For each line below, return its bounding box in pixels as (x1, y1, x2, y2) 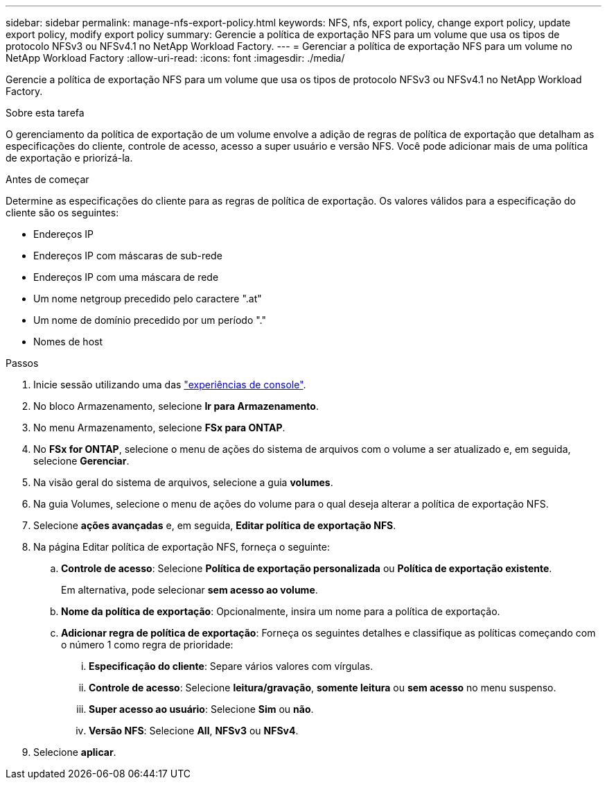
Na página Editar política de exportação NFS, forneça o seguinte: (33, 541, 331, 553)
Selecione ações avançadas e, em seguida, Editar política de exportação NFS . (33, 519, 396, 531)
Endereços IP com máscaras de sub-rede (33, 250, 222, 261)
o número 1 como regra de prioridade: (61, 639, 234, 650)
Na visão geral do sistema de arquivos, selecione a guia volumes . (33, 476, 333, 488)
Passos (6, 357, 39, 369)
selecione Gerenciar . (33, 455, 130, 467)
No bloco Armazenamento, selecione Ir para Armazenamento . (33, 400, 319, 412)
